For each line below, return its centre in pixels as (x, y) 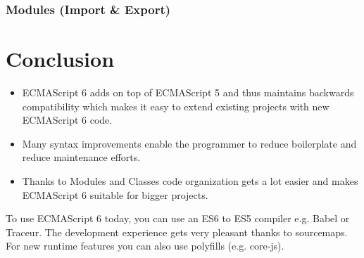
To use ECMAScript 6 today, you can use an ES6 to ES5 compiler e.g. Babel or (178, 218)
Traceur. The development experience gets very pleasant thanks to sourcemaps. (177, 232)
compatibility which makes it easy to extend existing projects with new (176, 106)
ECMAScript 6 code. (67, 120)
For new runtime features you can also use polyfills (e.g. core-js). (145, 246)
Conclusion (60, 59)
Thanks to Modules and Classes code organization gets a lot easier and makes (190, 180)
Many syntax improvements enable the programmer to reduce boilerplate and (189, 143)
